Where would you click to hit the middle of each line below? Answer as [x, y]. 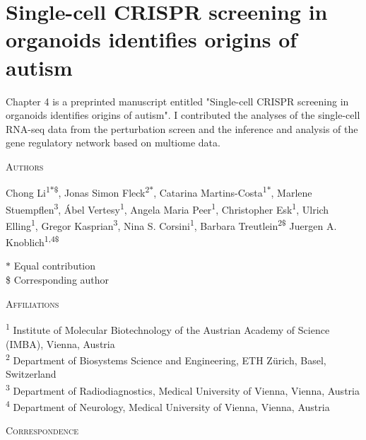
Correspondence [42, 430]
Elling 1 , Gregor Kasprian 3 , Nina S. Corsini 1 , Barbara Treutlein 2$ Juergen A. [171, 224]
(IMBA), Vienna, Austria [60, 343]
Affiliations [33, 303]
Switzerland [31, 374]
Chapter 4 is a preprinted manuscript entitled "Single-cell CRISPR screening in [177, 101]
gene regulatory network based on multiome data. [113, 143]
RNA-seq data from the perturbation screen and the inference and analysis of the [182, 128]
